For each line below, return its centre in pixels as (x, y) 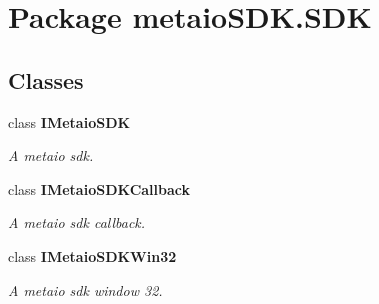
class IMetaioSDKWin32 (92, 255)
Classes (46, 79)
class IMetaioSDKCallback (99, 188)
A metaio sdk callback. (77, 222)
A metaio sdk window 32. (85, 289)
